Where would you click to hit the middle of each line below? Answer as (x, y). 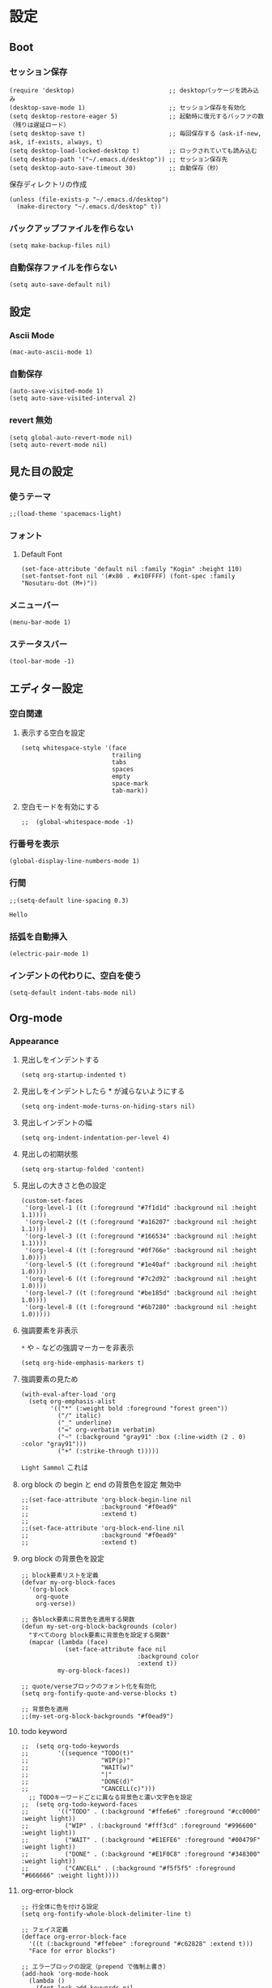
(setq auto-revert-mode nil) (58, 444)
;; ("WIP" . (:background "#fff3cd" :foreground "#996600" (139, 1826)
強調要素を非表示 (49, 1330)
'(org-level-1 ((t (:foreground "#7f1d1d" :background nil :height (141, 1208)
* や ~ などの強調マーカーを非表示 (77, 1347)
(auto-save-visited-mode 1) (57, 391)
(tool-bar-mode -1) (42, 662)
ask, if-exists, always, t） (57, 142)
